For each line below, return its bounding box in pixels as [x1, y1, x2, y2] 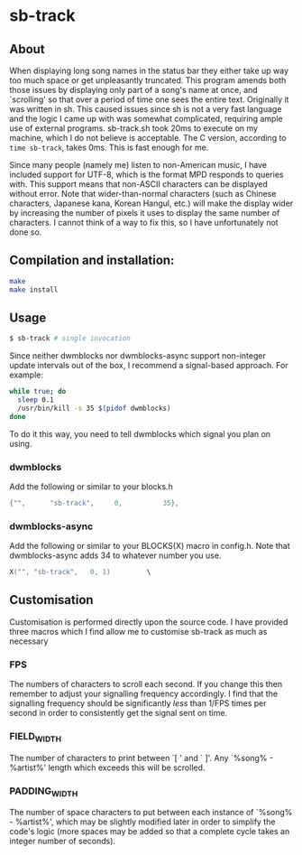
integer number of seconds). [9, 836, 115, 847]
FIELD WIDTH [9, 730, 61, 745]
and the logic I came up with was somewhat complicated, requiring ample [9, 114, 283, 124]
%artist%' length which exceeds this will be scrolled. [9, 762, 206, 773]
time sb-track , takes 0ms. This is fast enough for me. [9, 142, 209, 153]
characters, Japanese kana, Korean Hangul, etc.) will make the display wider [9, 198, 294, 209]
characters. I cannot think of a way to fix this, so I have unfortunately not [9, 218, 279, 228]
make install [9, 285, 59, 294]
